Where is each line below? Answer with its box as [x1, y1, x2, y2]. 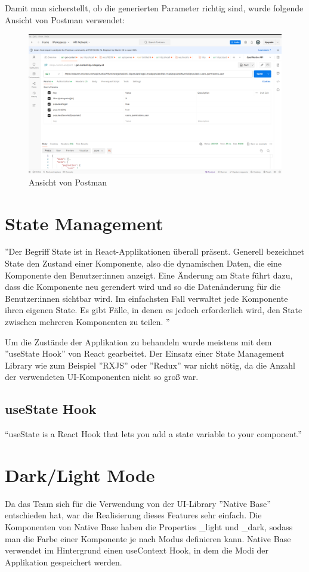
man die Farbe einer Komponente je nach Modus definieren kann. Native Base [5, 532, 291, 545]
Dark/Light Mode [5, 462, 155, 487]
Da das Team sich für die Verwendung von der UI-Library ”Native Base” [5, 497, 271, 509]
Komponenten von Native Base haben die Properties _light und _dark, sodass [5, 521, 293, 533]
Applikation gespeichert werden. [5, 555, 122, 568]
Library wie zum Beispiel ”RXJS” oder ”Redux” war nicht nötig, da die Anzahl [5, 358, 295, 371]
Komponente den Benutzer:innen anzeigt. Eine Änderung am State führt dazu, [5, 268, 293, 281]
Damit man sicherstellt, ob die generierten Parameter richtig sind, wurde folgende [5, 2, 304, 14]
